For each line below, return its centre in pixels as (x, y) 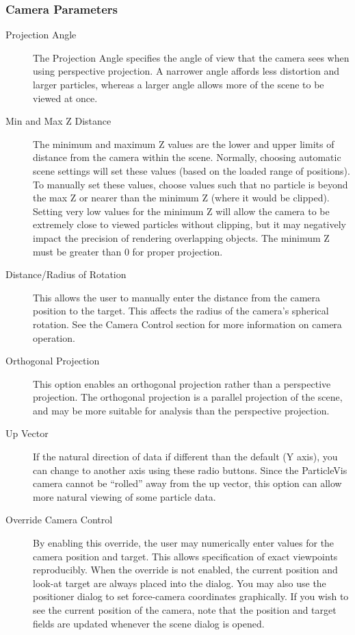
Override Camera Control (59, 520)
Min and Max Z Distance (58, 121)
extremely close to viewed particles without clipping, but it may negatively (189, 224)
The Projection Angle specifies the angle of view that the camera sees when (191, 57)
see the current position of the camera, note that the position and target (185, 610)
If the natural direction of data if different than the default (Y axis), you (185, 457)
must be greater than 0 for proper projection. (128, 251)
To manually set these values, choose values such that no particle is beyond (190, 184)
